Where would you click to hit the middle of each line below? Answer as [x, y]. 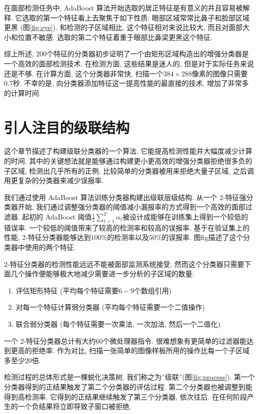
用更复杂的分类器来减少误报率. [54, 180]
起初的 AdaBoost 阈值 [57, 217]
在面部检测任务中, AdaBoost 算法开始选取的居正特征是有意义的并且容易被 [124, 7]
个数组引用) [153, 290]
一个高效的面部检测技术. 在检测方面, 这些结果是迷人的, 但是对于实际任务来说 [129, 63]
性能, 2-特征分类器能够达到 [48, 237]
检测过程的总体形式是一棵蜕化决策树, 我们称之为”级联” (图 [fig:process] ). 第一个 [129, 377]
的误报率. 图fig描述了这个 [202, 237]
